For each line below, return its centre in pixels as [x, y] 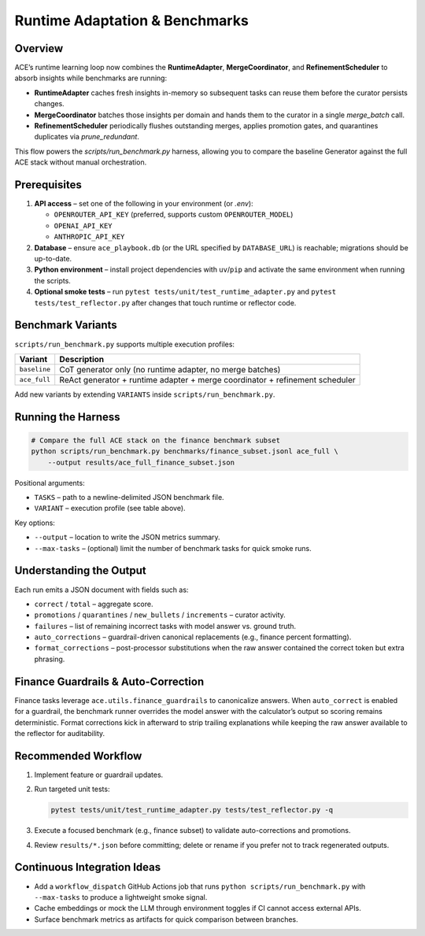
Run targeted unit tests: [72, 789]
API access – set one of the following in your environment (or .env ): [144, 204]
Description [82, 359]
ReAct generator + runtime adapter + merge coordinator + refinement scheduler [207, 379]
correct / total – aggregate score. [94, 604]
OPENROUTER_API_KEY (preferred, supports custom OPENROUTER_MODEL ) [174, 215]
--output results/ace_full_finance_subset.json [141, 462]
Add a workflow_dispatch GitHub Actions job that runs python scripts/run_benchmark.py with [200, 886]
